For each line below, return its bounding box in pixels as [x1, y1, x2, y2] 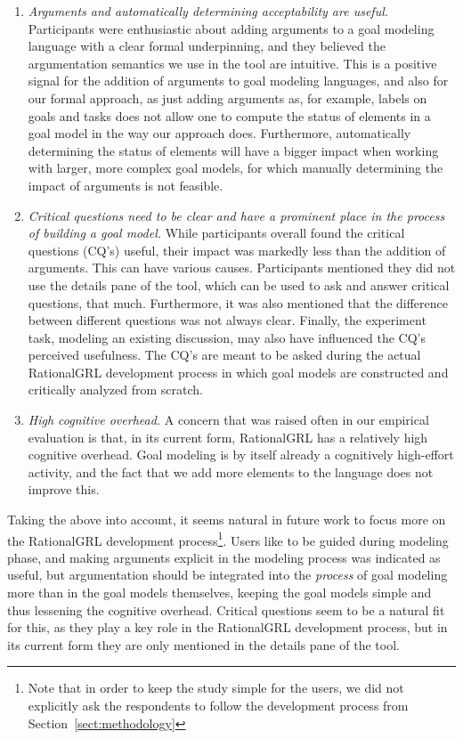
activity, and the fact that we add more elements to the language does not [28, 462, 434, 481]
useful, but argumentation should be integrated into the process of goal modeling [7, 565, 448, 584]
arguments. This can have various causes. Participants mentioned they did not [28, 258, 456, 277]
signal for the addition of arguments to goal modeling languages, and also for [28, 71, 449, 90]
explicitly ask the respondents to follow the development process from [28, 696, 409, 715]
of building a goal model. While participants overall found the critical [28, 223, 405, 242]
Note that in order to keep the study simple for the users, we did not [28, 678, 404, 697]
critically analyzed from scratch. [28, 380, 203, 399]
